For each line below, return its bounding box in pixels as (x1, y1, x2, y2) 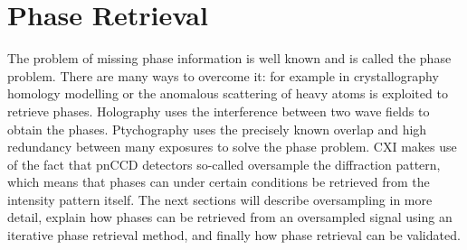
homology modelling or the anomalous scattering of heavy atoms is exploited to (7, 84, 448, 103)
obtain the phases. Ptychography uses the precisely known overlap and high (7, 119, 427, 138)
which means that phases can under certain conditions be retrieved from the (7, 172, 430, 191)
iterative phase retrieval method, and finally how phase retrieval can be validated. (7, 226, 461, 245)
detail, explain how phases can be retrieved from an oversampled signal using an (7, 208, 453, 227)
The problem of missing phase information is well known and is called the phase (7, 49, 452, 68)
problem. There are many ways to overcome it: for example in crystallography (7, 66, 439, 85)
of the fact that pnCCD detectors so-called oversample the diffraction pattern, (7, 154, 441, 173)
